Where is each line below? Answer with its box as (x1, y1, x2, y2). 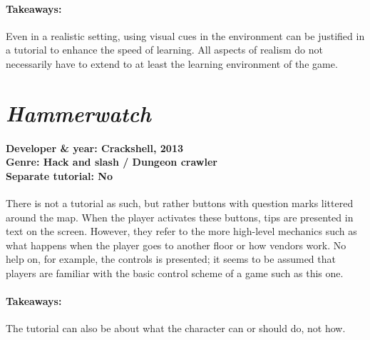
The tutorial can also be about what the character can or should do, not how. (6, 321, 346, 336)
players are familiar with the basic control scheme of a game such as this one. (6, 265, 344, 280)
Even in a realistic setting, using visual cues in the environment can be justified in (6, 28, 365, 43)
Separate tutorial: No (6, 168, 113, 183)
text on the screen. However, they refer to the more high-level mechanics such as (6, 224, 357, 239)
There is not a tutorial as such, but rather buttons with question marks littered (6, 195, 354, 210)
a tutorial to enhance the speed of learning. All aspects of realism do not (6, 42, 323, 57)
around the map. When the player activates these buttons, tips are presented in (6, 209, 354, 224)
